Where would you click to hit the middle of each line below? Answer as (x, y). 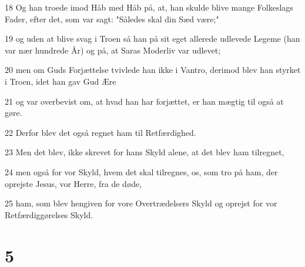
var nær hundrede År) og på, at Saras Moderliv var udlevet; (113, 50)
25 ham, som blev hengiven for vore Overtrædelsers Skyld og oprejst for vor (141, 203)
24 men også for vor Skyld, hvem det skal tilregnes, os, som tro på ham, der (141, 171)
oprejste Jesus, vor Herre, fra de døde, (73, 183)
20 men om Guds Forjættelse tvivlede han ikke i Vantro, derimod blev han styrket (153, 70)
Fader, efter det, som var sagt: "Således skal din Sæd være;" (112, 19)
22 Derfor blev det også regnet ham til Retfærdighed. (100, 132)
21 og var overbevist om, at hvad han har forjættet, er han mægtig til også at (144, 101)
